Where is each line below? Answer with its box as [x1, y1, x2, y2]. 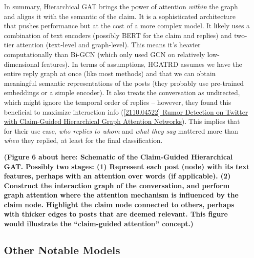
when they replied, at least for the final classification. [4, 135, 163, 145]
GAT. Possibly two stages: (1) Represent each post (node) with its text [4, 161, 250, 171]
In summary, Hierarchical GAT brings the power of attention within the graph [4, 1, 238, 11]
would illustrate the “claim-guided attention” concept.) [4, 218, 193, 229]
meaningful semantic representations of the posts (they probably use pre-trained [4, 78, 244, 88]
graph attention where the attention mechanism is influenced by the [4, 190, 239, 200]
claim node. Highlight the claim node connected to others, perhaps [4, 199, 234, 209]
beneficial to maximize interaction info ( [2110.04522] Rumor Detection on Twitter [4, 106, 248, 117]
